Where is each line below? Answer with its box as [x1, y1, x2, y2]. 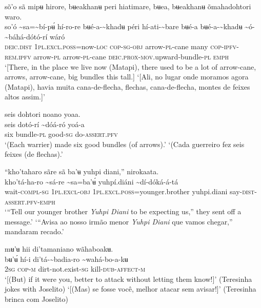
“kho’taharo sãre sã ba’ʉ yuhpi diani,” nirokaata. [5, 166, 159, 176]
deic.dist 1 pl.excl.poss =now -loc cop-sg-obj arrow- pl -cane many [5, 41, 208, 52]
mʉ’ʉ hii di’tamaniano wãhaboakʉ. [5, 243, 113, 254]
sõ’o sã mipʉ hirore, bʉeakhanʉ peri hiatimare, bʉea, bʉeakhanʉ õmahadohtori [5, 1, 251, 11]
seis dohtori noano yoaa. [5, 108, 81, 119]
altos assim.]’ [5, 91, 45, 102]
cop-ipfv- [210, 41, 239, 52]
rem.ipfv [5, 51, 31, 61]
